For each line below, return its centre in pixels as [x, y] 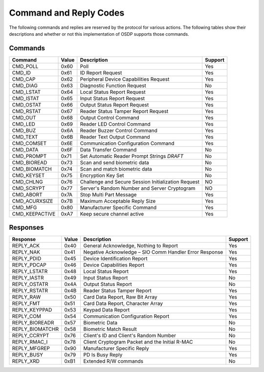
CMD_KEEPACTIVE [34, 214]
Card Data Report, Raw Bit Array [120, 297]
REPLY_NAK [26, 252]
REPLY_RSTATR [30, 291]
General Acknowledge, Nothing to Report [131, 246]
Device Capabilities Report [114, 265]
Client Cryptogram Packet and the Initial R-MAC [138, 342]
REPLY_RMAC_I [30, 342]
